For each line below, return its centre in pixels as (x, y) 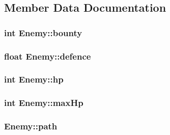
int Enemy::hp (34, 79)
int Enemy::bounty (43, 32)
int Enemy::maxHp (44, 103)
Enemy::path (31, 126)
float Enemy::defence (48, 56)
